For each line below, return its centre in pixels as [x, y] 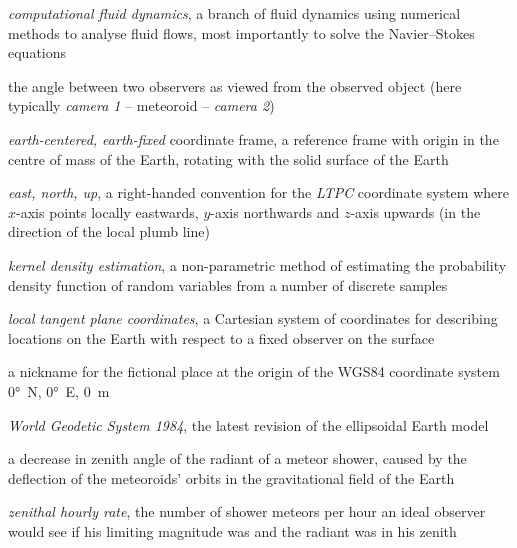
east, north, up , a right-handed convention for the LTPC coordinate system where [258, 192]
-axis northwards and [275, 211]
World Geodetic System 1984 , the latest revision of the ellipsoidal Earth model [248, 424]
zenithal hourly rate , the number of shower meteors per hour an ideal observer [247, 511]
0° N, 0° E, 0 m [59, 390]
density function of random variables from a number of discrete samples [228, 284]
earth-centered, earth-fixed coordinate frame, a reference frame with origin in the [253, 138]
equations [37, 52]
